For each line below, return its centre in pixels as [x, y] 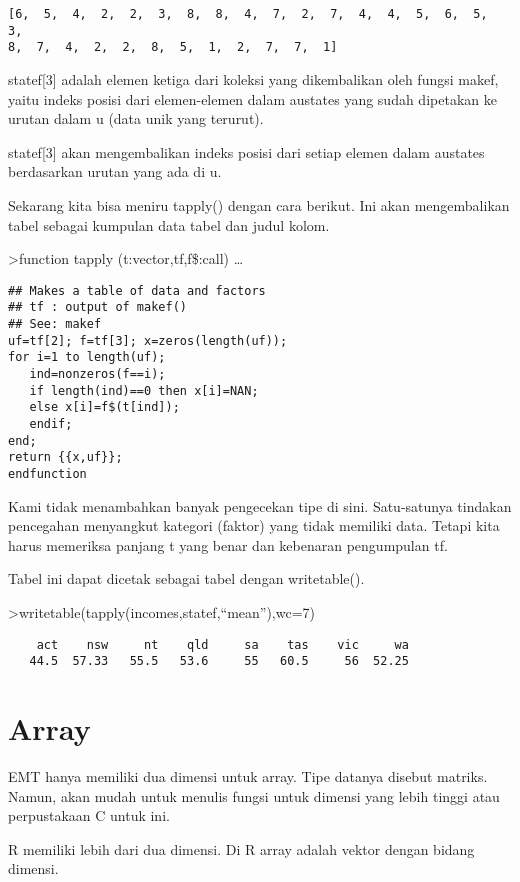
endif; [51, 423]
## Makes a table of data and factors [137, 290]
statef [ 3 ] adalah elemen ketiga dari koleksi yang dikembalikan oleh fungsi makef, [253, 78]
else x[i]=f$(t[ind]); [104, 407]
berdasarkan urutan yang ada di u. [115, 171]
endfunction [47, 473]
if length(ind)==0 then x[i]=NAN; [144, 390]
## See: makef [55, 324]
